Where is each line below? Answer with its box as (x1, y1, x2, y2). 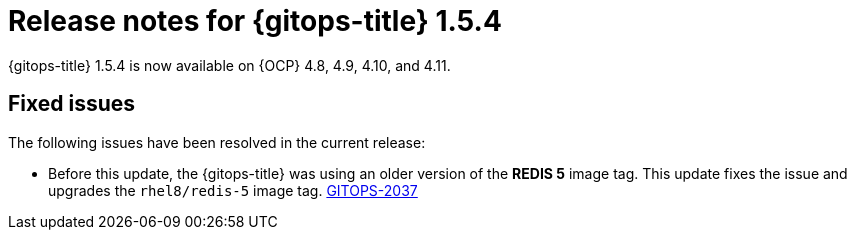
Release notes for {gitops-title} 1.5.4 (8, 4, 502, 38)
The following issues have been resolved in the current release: (8, 133, 426, 151)
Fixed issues (8, 91, 136, 117)
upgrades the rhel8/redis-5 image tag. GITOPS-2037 (48, 181, 418, 199)
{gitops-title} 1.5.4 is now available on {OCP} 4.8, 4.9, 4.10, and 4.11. (8, 56, 451, 74)
